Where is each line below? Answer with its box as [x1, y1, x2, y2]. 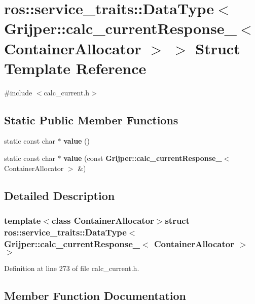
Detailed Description [4, 187, 115, 203]
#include [4, 87, 32, 97]
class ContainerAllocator [51, 214, 154, 226]
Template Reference [4, 57, 147, 78]
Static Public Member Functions [4, 112, 178, 127]
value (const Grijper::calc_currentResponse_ [63, 153, 222, 163]
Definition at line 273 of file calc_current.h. [4, 263, 139, 274]
